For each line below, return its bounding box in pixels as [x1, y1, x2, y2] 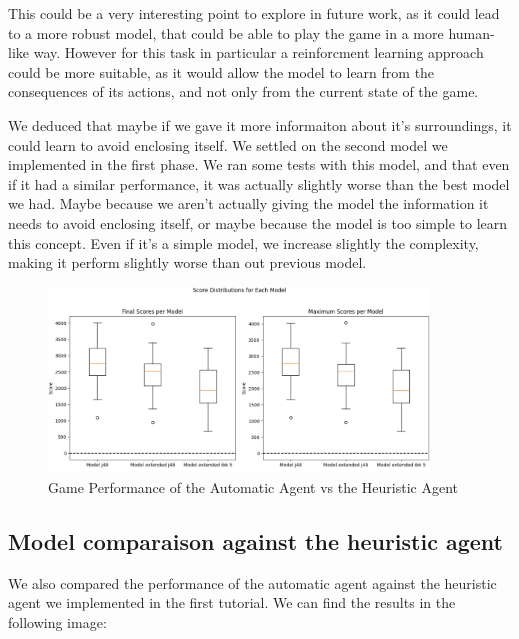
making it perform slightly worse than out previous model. [8, 252, 367, 273]
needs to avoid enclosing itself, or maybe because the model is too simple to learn [8, 212, 508, 233]
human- [448, 22, 495, 43]
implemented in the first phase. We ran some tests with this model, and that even [8, 154, 510, 175]
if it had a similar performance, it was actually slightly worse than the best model [8, 173, 510, 194]
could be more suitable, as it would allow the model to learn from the [8, 61, 435, 82]
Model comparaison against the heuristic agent [8, 525, 503, 556]
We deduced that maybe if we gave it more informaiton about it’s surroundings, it [8, 114, 512, 135]
